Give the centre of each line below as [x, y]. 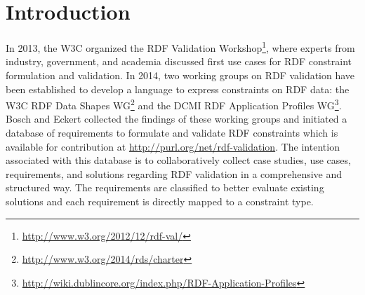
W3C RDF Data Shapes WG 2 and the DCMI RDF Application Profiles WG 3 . [174, 104]
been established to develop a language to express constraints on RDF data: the [178, 89]
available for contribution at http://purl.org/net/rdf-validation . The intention [173, 146]
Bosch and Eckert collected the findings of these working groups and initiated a [177, 119]
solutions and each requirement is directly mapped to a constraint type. [160, 201]
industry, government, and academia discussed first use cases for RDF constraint [179, 61]
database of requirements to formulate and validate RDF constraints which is [172, 132]
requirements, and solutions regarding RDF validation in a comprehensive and [174, 173]
